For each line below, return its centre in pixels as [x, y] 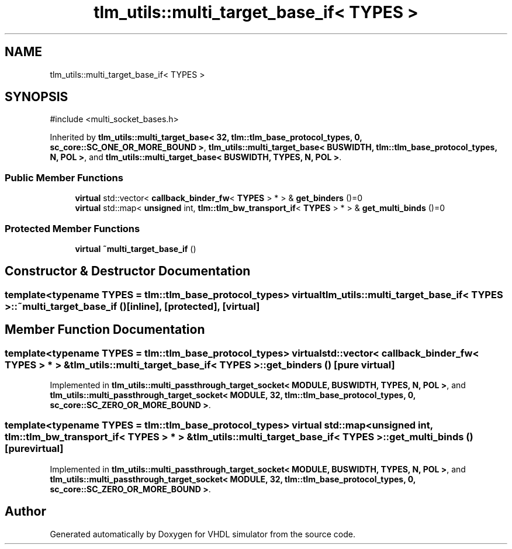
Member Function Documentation [105, 330]
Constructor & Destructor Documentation [128, 271]
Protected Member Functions [72, 228]
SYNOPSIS [37, 97]
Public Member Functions [64, 177]
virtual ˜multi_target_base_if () [136, 248]
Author [25, 512]
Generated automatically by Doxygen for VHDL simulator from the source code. [203, 534]
